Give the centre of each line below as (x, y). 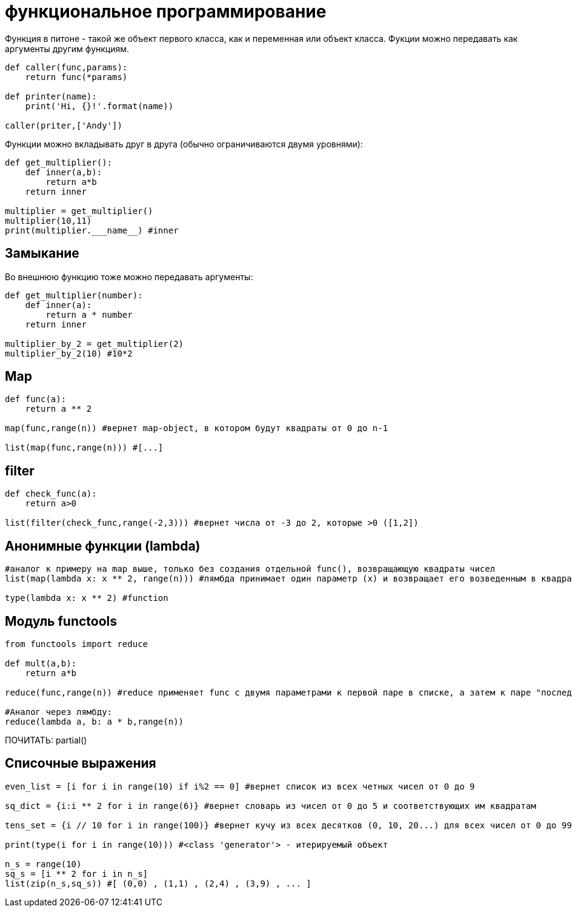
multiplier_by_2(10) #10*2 (69, 353)
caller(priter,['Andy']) (64, 125)
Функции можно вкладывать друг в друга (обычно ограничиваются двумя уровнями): (184, 144)
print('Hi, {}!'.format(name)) (99, 106)
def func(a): (36, 399)
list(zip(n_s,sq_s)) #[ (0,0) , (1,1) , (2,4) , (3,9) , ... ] (158, 883)
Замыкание (42, 253)
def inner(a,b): (64, 172)
